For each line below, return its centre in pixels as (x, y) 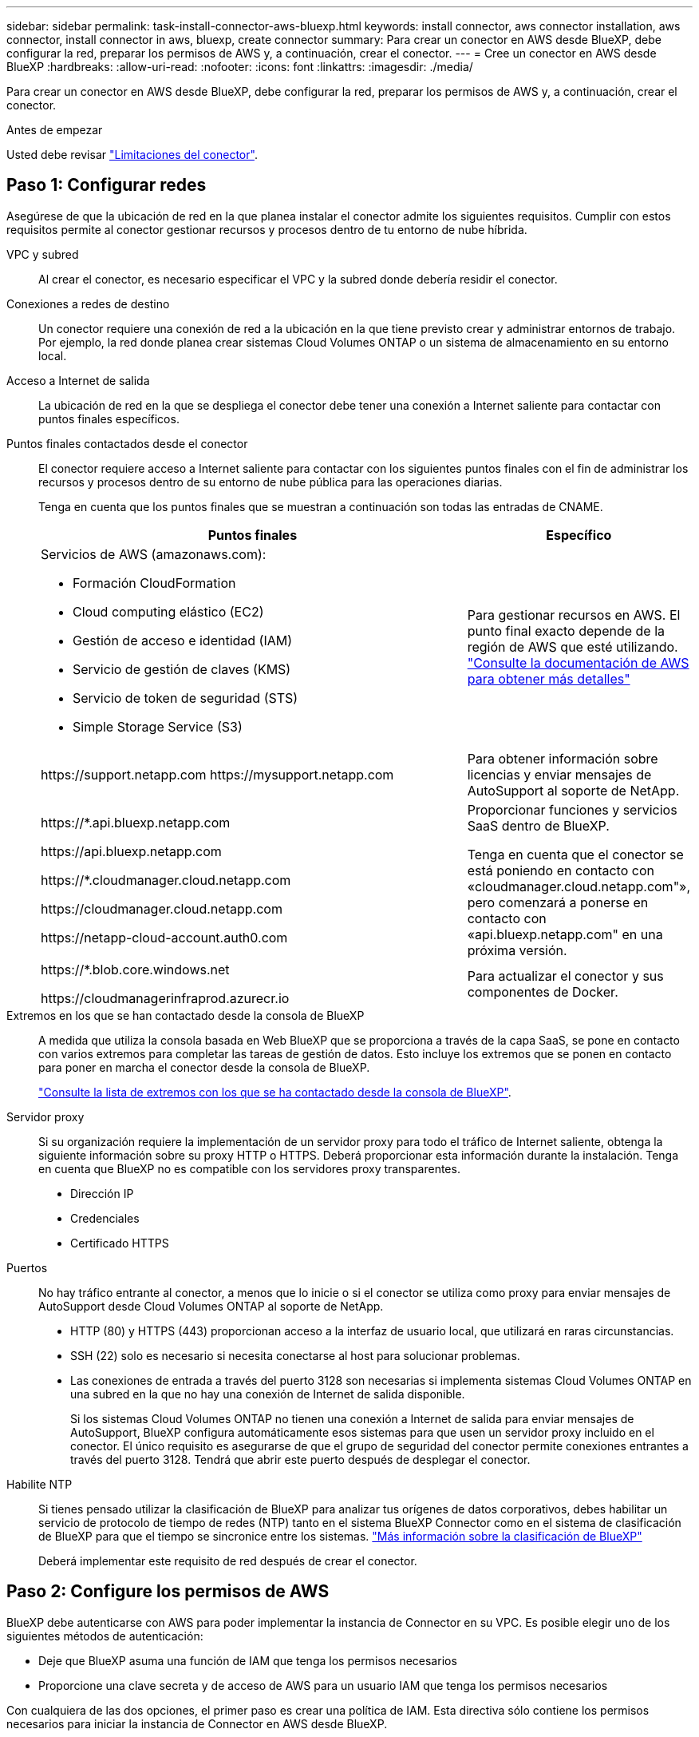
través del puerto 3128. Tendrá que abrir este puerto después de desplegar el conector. (300, 1459)
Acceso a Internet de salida (78, 380)
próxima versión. (517, 950)
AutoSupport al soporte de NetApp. (573, 790)
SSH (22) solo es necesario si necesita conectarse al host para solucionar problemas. (295, 1355)
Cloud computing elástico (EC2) (168, 611)
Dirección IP (102, 1193)
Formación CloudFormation (154, 583)
